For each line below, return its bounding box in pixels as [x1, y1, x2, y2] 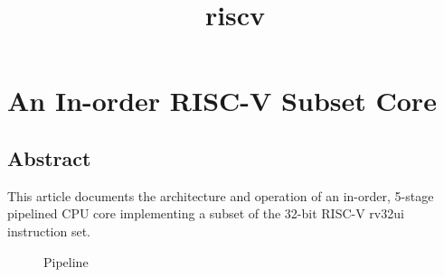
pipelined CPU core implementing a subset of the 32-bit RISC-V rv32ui [7, 204, 404, 223]
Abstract [7, 143, 91, 171]
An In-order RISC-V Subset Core [7, 82, 437, 119]
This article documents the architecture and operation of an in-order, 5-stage [7, 186, 434, 205]
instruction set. [7, 221, 90, 240]
